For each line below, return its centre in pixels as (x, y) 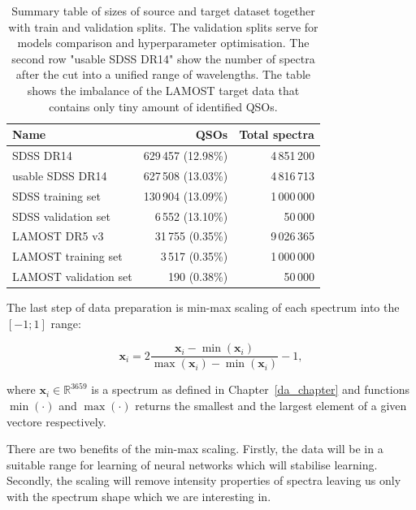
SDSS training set (56, 195)
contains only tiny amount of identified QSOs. (163, 106)
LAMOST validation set (72, 277)
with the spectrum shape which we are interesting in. (139, 496)
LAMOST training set (67, 256)
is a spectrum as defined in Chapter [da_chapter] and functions (250, 389)
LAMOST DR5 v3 (58, 236)
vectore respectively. (56, 421)
